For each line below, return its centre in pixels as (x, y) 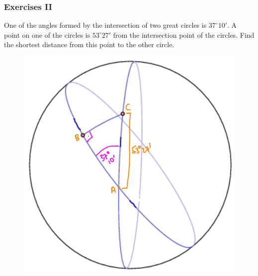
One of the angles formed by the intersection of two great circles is (105, 25)
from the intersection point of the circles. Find (184, 34)
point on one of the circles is (47, 34)
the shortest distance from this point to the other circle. (89, 44)
